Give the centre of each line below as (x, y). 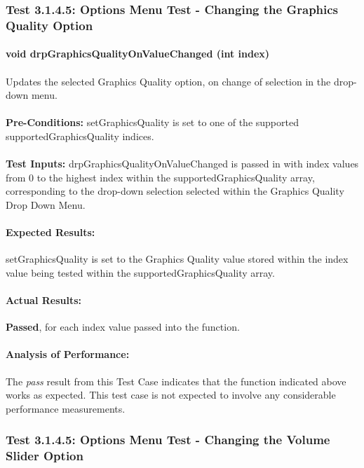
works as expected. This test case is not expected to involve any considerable (171, 395)
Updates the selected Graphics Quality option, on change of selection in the (168, 81)
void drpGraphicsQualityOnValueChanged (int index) (138, 54)
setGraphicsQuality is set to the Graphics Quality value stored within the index (177, 259)
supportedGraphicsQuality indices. (80, 136)
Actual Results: (44, 300)
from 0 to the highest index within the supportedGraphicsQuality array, (160, 177)
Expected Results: (50, 232)
